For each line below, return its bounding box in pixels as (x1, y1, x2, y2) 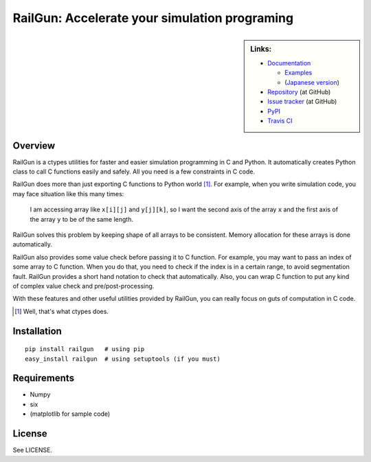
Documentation (267, 59, 311, 67)
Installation (12, 325, 62, 337)
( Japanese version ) (284, 78, 340, 86)
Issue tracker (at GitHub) (267, 97, 337, 106)
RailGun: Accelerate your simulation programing (12, 10, 294, 25)
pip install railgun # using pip (25, 345, 145, 353)
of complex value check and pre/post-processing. (12, 282, 155, 290)
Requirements (12, 372, 75, 384)
